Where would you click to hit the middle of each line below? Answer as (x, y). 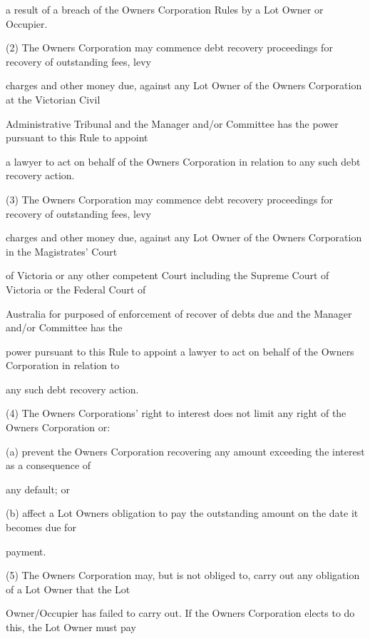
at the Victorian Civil (53, 99)
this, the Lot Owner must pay (71, 627)
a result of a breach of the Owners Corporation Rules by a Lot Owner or (165, 9)
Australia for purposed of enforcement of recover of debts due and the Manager (179, 313)
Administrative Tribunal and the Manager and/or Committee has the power (172, 123)
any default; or (38, 489)
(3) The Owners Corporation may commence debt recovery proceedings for (169, 199)
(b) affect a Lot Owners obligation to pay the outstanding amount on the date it (182, 513)
